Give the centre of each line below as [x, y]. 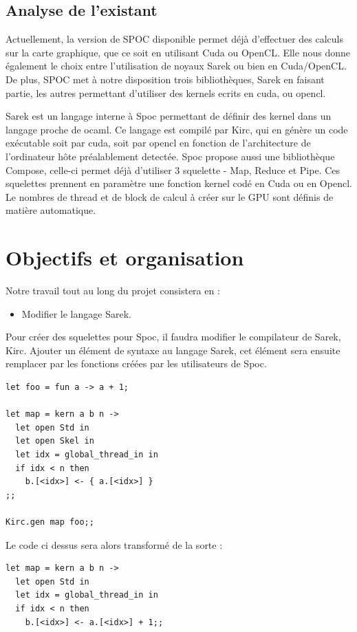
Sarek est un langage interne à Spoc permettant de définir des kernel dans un [169, 116]
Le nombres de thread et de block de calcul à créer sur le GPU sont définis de [170, 196]
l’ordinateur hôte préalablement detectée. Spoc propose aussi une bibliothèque [170, 156]
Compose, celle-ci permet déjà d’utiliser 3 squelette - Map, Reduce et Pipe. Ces [173, 170]
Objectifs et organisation [125, 258]
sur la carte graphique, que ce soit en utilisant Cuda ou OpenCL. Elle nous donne [178, 52]
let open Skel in [55, 441]
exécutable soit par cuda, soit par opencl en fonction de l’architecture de [158, 143]
